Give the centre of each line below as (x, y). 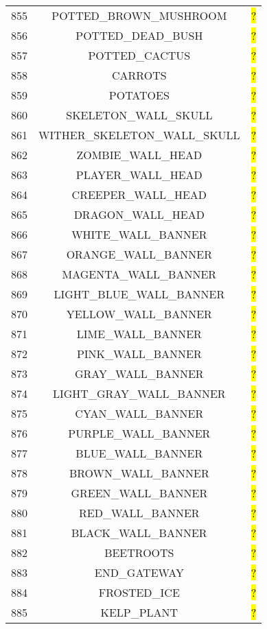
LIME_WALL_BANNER (139, 334)
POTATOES (139, 95)
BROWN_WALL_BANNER (139, 473)
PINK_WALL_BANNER (139, 354)
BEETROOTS (139, 553)
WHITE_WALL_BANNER (139, 234)
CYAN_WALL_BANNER (139, 413)
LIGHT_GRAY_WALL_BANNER (139, 393)
